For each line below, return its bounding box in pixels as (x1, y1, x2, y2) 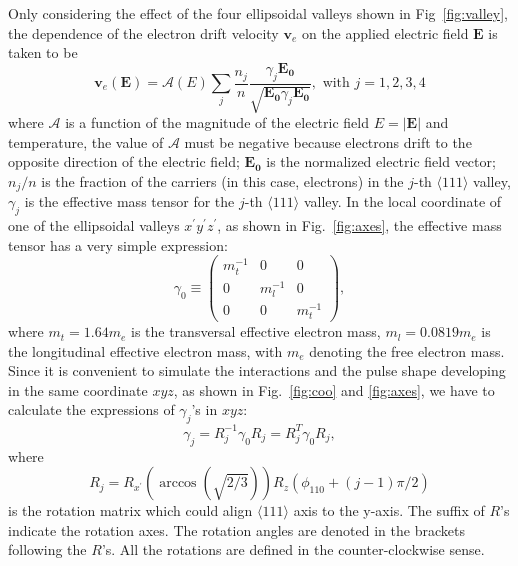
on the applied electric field (301, 22, 469, 43)
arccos (159, 476, 197, 491)
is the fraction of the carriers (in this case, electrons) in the (41, 170, 404, 191)
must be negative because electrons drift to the (184, 131, 472, 152)
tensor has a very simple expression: (8, 234, 228, 255)
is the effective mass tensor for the (24, 191, 235, 212)
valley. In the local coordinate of (303, 191, 502, 212)
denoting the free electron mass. (309, 340, 505, 361)
